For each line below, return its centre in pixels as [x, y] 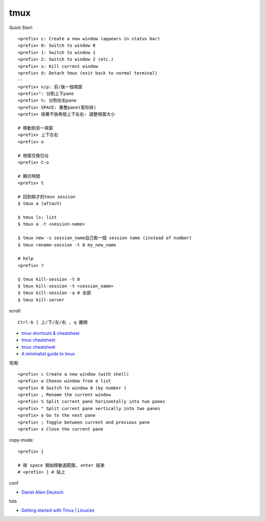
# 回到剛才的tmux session [47, 197]
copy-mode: [21, 440]
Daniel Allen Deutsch [42, 492]
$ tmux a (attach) [40, 204]
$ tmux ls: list [37, 218]
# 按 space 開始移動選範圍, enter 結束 [61, 465]
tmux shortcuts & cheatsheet [51, 333]
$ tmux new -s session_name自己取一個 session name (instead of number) [105, 238]
